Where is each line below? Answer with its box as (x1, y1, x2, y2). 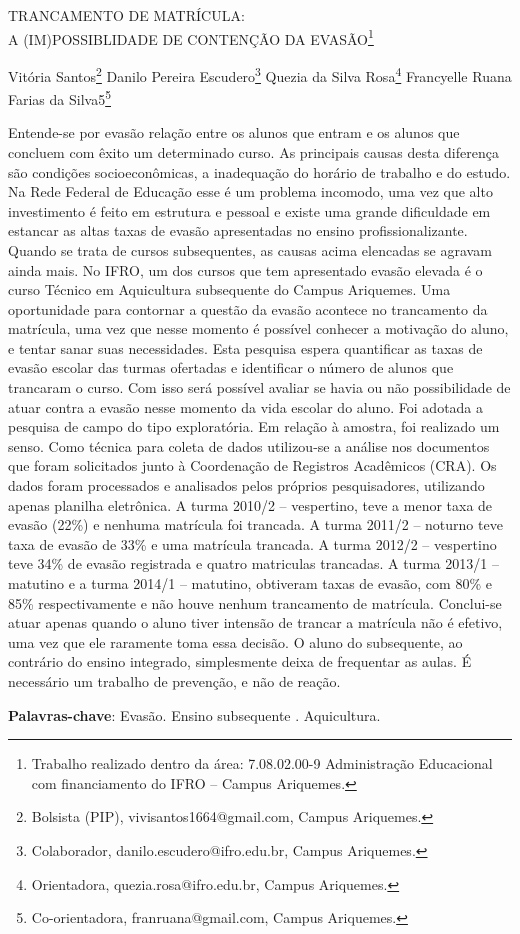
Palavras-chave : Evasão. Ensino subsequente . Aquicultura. (8, 704, 381, 725)
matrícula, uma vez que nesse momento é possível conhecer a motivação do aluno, (8, 318, 509, 339)
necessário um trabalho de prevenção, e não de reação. (8, 670, 341, 691)
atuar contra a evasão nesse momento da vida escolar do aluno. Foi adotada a (8, 396, 484, 417)
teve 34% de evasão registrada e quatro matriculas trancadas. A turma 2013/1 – (8, 553, 499, 574)
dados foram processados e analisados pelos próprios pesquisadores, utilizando (8, 475, 485, 496)
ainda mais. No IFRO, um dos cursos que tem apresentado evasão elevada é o (8, 259, 483, 280)
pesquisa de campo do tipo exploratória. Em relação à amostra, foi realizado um (8, 416, 500, 437)
